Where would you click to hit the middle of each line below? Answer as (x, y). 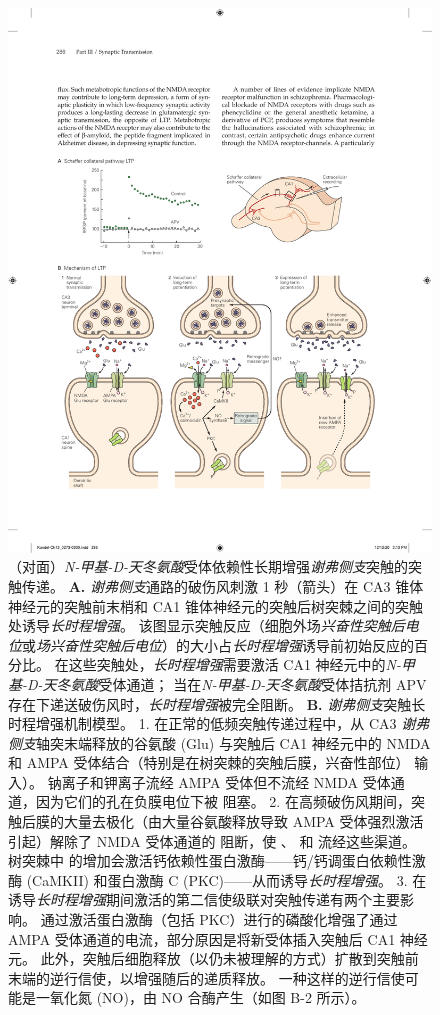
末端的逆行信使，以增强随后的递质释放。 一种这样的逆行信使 (206, 977)
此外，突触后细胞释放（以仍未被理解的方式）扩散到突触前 (229, 958)
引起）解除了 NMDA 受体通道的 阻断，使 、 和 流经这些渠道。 (212, 840)
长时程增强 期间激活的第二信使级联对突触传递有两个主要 (218, 899)
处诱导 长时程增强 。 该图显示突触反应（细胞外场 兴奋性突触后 (206, 625)
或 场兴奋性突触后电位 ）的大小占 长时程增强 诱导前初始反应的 (218, 644)
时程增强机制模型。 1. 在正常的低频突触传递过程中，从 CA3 (202, 723)
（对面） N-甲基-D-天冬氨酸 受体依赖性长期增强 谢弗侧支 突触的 (208, 566)
